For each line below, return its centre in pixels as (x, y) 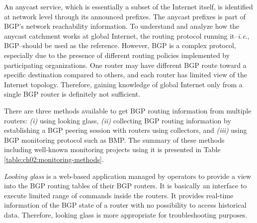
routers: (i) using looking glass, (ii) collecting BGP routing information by (118, 120)
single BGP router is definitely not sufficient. (72, 94)
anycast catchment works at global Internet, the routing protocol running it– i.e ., (127, 35)
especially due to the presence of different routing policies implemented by (117, 55)
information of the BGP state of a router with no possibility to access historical (125, 205)
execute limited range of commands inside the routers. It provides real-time (119, 195)
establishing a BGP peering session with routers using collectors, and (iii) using (126, 130)
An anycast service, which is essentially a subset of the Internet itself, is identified (128, 6)
